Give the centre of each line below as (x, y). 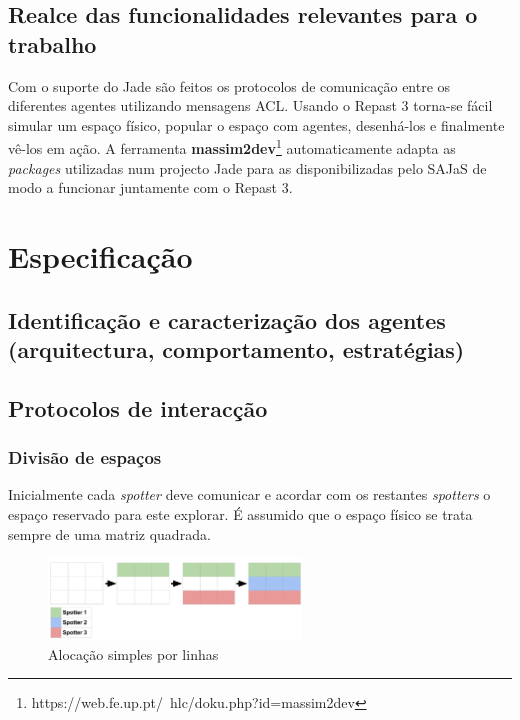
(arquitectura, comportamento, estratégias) (236, 348)
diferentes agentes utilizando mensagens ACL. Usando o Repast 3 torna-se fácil (250, 105)
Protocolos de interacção (138, 407)
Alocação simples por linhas (133, 653)
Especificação (100, 256)
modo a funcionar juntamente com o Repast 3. (150, 187)
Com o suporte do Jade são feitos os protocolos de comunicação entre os (229, 85)
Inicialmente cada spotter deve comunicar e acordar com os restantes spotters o (249, 494)
